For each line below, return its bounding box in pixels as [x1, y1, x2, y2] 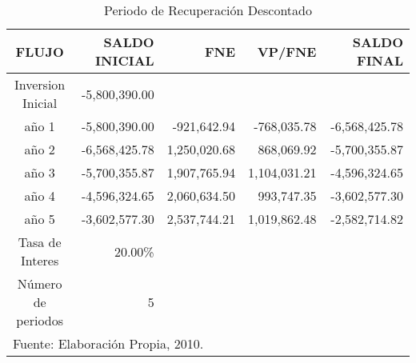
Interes [21, 251, 59, 269]
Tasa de [18, 233, 62, 251]
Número [17, 274, 62, 293]
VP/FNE [257, 42, 317, 61]
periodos [16, 311, 64, 329]
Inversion [14, 75, 66, 94]
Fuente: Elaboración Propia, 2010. [13, 334, 204, 353]
